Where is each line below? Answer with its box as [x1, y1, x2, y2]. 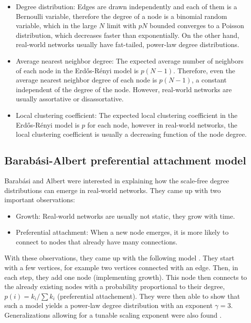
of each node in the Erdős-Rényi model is [16, 65, 139, 75]
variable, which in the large [16, 20, 97, 31]
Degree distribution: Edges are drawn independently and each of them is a [16, 1, 237, 11]
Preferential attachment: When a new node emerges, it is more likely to [16, 227, 229, 237]
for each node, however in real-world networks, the [87, 119, 237, 129]
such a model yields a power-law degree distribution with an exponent [4, 300, 213, 310]
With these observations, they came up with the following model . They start [4, 253, 234, 263]
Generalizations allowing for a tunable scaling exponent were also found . [4, 310, 222, 320]
